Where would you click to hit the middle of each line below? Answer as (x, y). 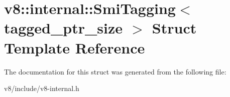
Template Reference (75, 47)
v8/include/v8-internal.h (42, 88)
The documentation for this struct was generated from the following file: (115, 71)
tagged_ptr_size (64, 28)
